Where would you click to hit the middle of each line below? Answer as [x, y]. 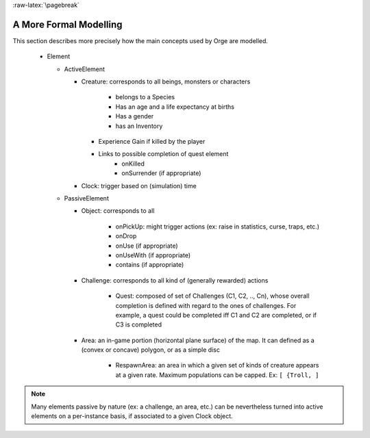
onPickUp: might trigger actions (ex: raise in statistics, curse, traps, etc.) [218, 227]
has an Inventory [139, 126]
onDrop [126, 236]
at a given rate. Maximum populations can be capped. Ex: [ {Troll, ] [217, 375]
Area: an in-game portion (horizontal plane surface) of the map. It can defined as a [198, 340]
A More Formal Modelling [67, 24]
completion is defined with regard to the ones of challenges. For [206, 305]
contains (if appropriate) [150, 265]
